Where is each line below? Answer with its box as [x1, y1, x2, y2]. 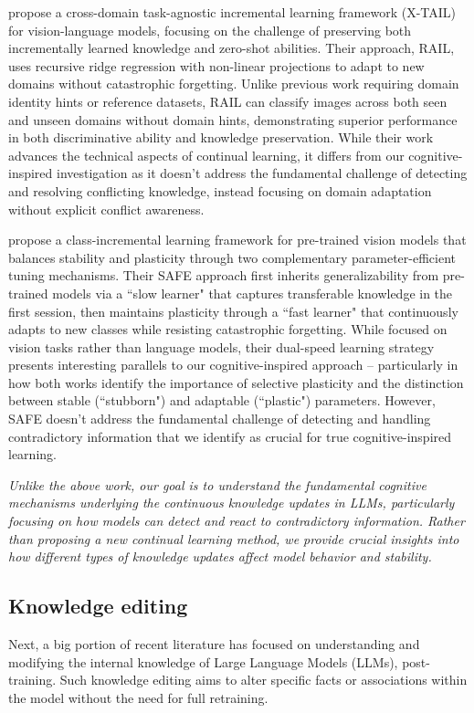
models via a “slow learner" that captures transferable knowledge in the [52, 283, 453, 302]
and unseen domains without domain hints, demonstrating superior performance [8, 110, 458, 129]
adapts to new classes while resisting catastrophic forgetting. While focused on [8, 320, 448, 339]
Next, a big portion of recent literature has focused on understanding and [8, 634, 420, 654]
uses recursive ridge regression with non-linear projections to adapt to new [8, 56, 425, 75]
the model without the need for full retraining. [8, 687, 269, 707]
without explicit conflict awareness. [8, 199, 205, 218]
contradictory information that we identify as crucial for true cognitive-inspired [8, 426, 452, 446]
